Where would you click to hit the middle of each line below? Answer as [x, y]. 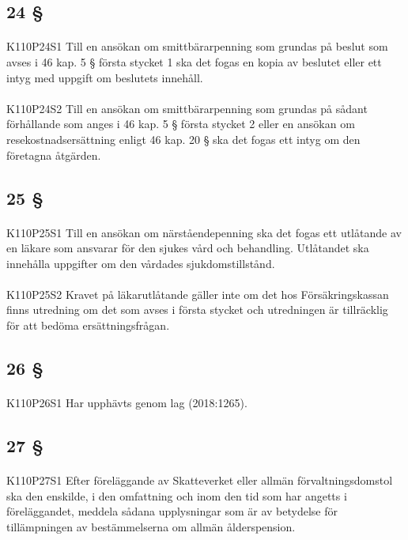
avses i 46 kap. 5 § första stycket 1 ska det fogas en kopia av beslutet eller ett [194, 61]
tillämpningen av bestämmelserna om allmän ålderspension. [151, 526]
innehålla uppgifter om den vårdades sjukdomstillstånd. [141, 263]
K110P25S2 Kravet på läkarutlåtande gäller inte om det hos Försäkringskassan [198, 294]
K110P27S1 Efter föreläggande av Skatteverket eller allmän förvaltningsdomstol [200, 480]
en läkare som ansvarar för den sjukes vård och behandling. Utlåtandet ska [188, 248]
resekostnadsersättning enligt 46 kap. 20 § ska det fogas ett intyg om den [183, 139]
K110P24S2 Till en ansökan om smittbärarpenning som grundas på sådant [187, 108]
